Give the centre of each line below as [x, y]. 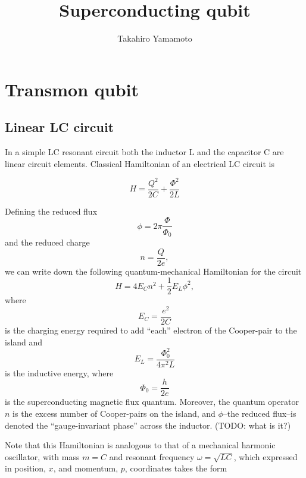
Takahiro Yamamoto [155, 38]
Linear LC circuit [60, 127]
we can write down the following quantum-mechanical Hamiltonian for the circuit [153, 271]
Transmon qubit [72, 89]
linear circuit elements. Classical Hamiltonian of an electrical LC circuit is [140, 163]
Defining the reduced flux [51, 211]
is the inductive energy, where [59, 372]
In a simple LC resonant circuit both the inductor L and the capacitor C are [144, 152]
